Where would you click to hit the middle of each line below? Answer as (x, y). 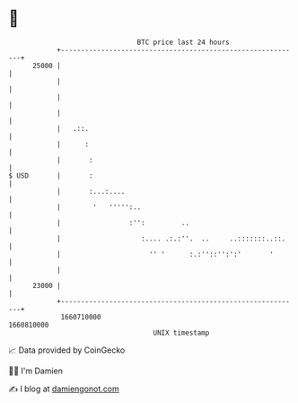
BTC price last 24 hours (183, 42)
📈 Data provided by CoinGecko (67, 350)
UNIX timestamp (181, 333)
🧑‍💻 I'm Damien (36, 371)
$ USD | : (51, 175)
